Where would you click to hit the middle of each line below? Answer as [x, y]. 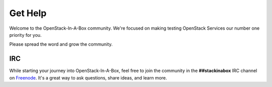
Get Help [28, 13]
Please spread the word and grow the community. [61, 44]
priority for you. [25, 35]
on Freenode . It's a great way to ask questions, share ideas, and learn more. [88, 77]
